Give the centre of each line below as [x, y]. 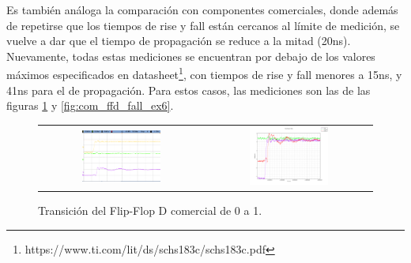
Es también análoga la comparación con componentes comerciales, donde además [202, 9]
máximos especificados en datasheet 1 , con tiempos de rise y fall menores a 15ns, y [204, 73]
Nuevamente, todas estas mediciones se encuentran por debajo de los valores [191, 56]
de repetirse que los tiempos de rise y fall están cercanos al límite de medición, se [203, 25]
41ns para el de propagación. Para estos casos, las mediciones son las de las [189, 90]
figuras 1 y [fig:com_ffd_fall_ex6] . [90, 105]
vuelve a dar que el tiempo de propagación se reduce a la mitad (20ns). [179, 41]
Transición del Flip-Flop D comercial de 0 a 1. [150, 210]
